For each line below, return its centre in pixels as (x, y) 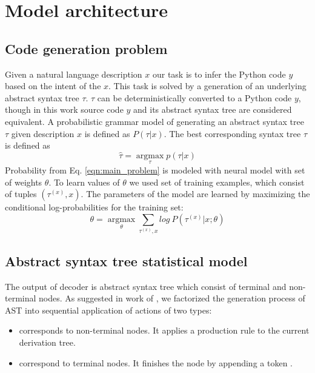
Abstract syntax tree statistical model (126, 260)
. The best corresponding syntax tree (232, 133)
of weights (24, 182)
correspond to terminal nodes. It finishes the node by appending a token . (156, 362)
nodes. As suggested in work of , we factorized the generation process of (172, 298)
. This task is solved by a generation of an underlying (207, 86)
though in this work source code (64, 109)
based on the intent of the (53, 86)
